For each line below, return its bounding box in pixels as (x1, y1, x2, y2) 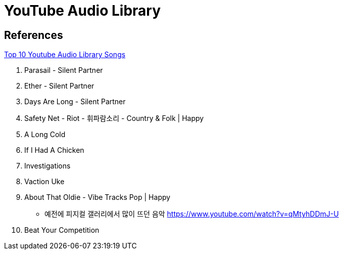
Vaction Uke (24, 177, 65, 186)
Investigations (24, 161, 71, 171)
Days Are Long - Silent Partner (24, 97, 126, 106)
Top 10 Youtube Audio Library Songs (4, 50, 126, 59)
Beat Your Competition (24, 226, 100, 235)
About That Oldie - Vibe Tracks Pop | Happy (24, 193, 171, 202)
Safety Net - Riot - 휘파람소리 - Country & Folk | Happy (24, 114, 204, 123)
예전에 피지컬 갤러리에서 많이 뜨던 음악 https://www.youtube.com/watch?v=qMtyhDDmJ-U (44, 209, 339, 219)
